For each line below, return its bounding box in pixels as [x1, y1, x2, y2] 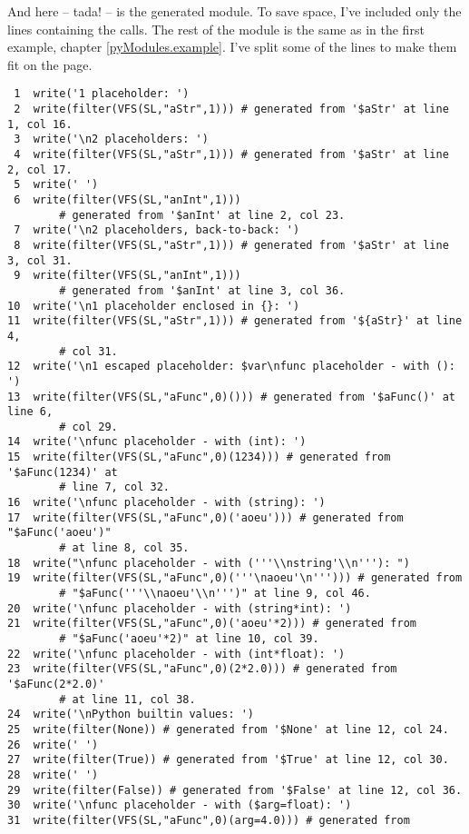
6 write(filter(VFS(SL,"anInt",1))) [14, 193, 241, 206]
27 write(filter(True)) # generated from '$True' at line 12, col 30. [7, 753, 449, 767]
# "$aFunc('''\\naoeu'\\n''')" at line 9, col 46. [59, 587, 371, 601]
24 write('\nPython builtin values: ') [7, 708, 255, 721]
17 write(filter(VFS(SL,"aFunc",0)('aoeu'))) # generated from [7, 511, 404, 524]
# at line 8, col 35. [59, 541, 190, 555]
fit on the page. [7, 55, 93, 74]
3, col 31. [7, 253, 73, 267]
